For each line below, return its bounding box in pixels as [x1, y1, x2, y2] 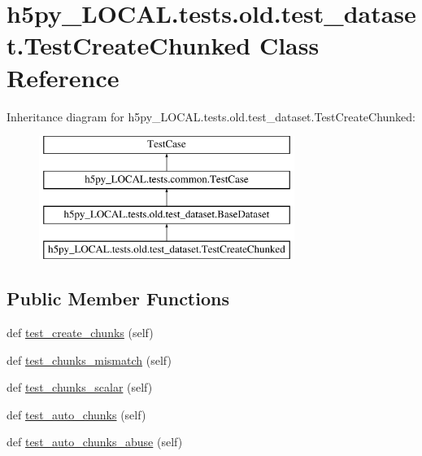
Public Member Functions [7, 286, 229, 311]
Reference [7, 60, 120, 94]
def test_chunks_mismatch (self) [7, 351, 172, 368]
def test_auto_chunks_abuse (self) [7, 433, 183, 450]
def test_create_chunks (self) [7, 324, 154, 341]
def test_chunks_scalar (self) [7, 379, 153, 396]
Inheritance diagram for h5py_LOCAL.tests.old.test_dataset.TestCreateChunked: [7, 107, 416, 125]
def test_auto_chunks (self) [7, 406, 146, 423]
